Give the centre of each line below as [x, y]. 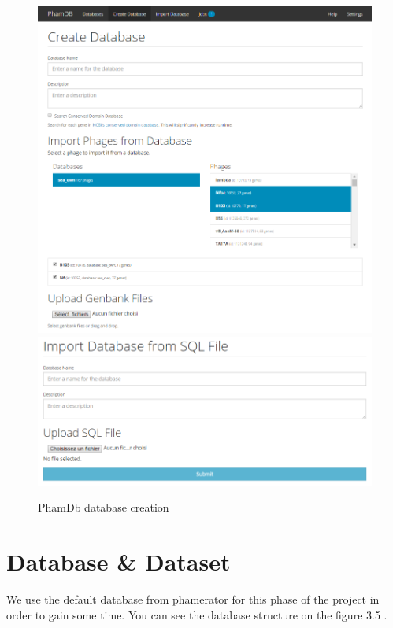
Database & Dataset [119, 562]
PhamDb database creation [104, 507]
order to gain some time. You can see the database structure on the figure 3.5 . [197, 614]
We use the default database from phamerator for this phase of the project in [193, 599]
